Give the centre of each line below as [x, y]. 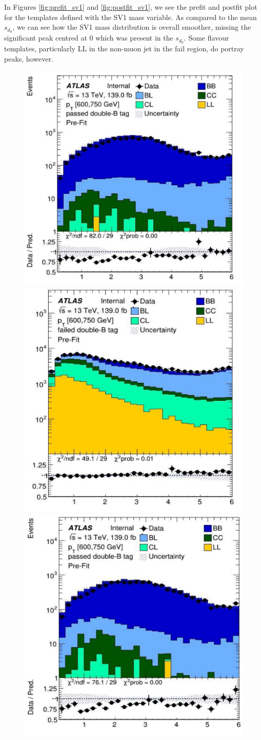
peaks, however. [29, 58]
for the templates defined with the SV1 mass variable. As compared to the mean [130, 17]
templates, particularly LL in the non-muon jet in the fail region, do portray [124, 48]
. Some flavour [206, 38]
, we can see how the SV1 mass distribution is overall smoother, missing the [132, 27]
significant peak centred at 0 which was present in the [89, 38]
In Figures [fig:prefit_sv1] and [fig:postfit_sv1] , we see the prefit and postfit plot [131, 7]
